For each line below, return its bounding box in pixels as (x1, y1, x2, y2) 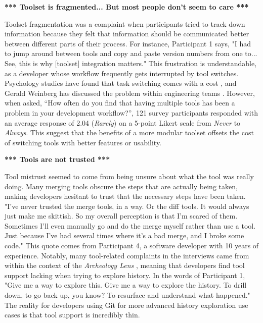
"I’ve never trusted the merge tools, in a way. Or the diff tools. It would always (5, 200, 249, 211)
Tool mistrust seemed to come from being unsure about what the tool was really (5, 171, 254, 181)
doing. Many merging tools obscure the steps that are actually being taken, (5, 181, 238, 191)
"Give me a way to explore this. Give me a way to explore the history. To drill (5, 280, 247, 290)
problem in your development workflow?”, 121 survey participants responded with (5, 107, 258, 118)
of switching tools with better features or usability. (5, 137, 162, 147)
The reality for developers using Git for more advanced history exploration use (5, 299, 248, 310)
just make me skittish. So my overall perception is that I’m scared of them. (5, 210, 238, 221)
